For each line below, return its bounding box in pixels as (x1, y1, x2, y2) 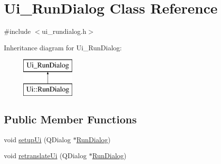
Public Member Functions (4, 111, 137, 126)
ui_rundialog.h (42, 26, 87, 36)
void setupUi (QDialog (4, 134, 71, 144)
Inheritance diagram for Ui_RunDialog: (4, 42, 122, 52)
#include (4, 26, 31, 36)
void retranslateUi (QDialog (4, 150, 87, 161)
